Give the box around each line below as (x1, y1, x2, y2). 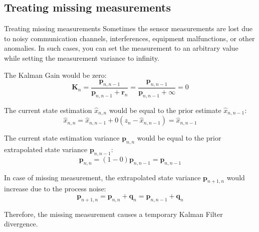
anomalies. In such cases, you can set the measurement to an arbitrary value (4, 43, 238, 53)
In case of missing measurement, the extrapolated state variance (4, 172, 201, 182)
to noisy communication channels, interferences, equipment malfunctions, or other (4, 33, 255, 43)
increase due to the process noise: (4, 183, 106, 194)
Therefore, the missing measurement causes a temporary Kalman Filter (4, 208, 223, 219)
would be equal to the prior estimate (109, 104, 221, 115)
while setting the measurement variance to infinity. (4, 52, 160, 63)
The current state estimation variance (4, 133, 120, 143)
